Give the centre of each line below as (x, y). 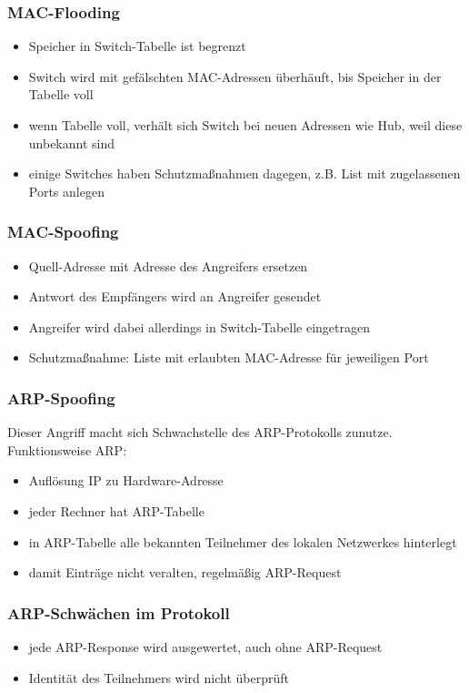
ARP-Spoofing (61, 397)
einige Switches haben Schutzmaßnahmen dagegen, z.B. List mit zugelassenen (244, 173)
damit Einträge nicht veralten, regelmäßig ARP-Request (185, 572)
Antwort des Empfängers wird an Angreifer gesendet (175, 296)
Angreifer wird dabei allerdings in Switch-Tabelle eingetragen (199, 326)
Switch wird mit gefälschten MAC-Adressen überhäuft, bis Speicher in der (235, 76)
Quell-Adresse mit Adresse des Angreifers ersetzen (168, 265)
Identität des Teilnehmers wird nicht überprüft (159, 677)
